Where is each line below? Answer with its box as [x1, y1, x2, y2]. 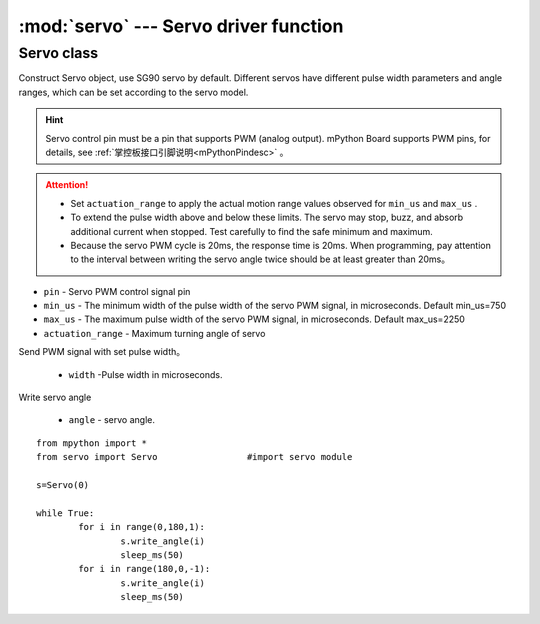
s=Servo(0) [36, 479, 90, 490]
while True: [36, 507, 95, 519]
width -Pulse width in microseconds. [68, 368, 223, 380]
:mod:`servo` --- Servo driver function [18, 15, 344, 37]
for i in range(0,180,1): [78, 521, 205, 533]
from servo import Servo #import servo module [36, 451, 353, 463]
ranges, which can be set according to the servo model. [18, 86, 249, 98]
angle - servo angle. [68, 414, 155, 426]
